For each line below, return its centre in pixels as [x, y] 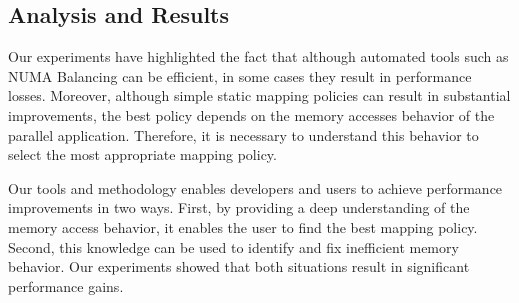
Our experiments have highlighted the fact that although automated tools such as [258, 56]
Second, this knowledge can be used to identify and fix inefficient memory [233, 246]
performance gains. [66, 285]
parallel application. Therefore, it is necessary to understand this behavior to [243, 134]
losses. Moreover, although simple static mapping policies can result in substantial [259, 95]
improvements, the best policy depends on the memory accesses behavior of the [251, 114]
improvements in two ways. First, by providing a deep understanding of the [239, 207]
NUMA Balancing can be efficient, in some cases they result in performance [240, 75]
